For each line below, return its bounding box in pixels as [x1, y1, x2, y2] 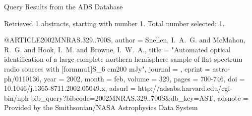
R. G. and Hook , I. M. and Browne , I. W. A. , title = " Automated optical [4, 44, 231, 54]
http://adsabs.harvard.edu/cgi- [138, 83, 233, 93]
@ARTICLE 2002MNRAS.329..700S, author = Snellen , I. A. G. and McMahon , [4, 35, 246, 45]
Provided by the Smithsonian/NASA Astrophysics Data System [4, 102, 198, 113]
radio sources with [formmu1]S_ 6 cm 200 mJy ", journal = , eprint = [4, 63, 210, 74]
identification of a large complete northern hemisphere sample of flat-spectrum [4, 54, 243, 64]
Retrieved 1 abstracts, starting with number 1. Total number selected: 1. [4, 18, 225, 28]
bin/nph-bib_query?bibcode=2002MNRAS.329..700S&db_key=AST [4, 92, 213, 103]
